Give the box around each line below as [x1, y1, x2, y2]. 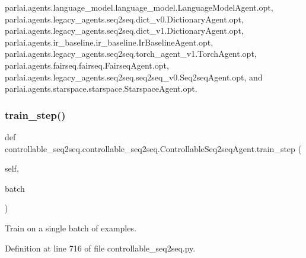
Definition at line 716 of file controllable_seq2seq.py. [5, 241, 196, 254]
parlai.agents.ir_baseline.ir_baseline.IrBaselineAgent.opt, [5, 36, 213, 48]
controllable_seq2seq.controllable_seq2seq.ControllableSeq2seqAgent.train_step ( [5, 142, 301, 154]
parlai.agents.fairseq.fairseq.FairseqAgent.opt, [5, 59, 169, 71]
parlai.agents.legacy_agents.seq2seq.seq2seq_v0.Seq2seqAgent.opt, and [5, 70, 263, 83]
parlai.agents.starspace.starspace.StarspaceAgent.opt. [5, 82, 197, 95]
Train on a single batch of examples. [5, 221, 136, 234]
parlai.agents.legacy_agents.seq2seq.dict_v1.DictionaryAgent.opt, [5, 24, 244, 37]
